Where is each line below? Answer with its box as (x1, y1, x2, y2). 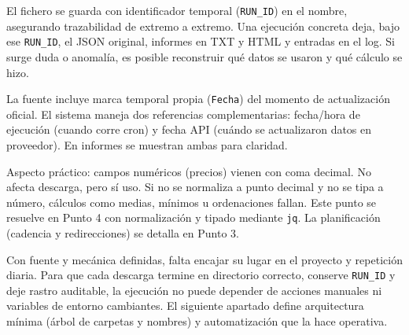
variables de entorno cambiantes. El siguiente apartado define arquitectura (6, 297, 364, 314)
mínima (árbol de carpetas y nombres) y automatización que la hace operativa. (6, 313, 388, 329)
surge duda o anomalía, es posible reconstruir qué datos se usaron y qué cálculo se (6, 48, 403, 64)
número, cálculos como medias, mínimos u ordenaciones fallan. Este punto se (6, 193, 377, 210)
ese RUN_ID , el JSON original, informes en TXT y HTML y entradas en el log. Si (6, 33, 396, 50)
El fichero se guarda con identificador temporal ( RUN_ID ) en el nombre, (6, 2, 348, 18)
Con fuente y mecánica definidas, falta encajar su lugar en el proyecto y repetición (6, 251, 403, 267)
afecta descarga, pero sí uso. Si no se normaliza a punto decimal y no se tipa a (6, 179, 384, 195)
